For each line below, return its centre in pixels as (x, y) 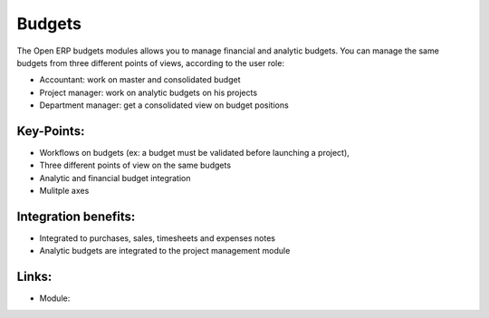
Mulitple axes (64, 191)
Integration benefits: (76, 217)
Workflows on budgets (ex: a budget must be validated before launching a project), (195, 153)
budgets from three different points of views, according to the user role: (151, 63)
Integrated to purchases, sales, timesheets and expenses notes (158, 238)
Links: (34, 277)
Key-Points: (51, 131)
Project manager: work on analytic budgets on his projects (149, 92)
